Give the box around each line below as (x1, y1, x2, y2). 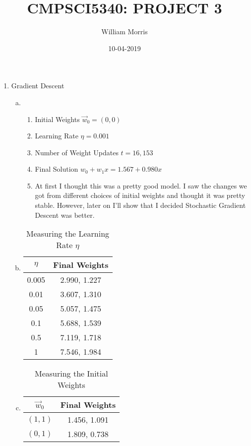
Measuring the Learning (26, 228, 110, 240)
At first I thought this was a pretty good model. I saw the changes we (35, 180, 247, 191)
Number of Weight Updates (35, 147, 119, 157)
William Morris (101, 26, 148, 37)
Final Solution (35, 164, 78, 174)
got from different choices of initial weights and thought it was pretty (35, 190, 246, 200)
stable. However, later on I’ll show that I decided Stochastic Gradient (35, 200, 246, 210)
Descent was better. (35, 209, 95, 220)
